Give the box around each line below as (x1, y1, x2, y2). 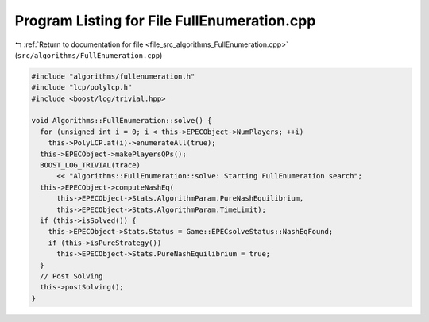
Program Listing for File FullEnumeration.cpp (14, 12, 316, 29)
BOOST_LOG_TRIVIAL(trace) (40, 161, 141, 170)
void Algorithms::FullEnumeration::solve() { (31, 116, 212, 125)
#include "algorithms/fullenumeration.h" (31, 71, 195, 81)
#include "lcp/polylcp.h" (31, 83, 133, 92)
